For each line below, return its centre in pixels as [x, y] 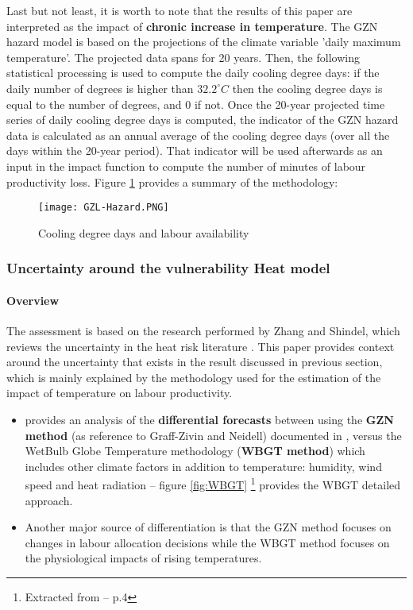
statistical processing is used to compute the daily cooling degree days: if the [193, 73]
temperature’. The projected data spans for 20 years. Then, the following [183, 57]
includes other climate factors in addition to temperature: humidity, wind [203, 466]
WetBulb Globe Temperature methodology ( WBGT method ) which [195, 451]
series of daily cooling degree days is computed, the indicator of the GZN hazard [203, 120]
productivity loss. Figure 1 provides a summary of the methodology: [172, 181]
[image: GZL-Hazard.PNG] [104, 208]
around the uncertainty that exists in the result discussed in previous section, [195, 362]
